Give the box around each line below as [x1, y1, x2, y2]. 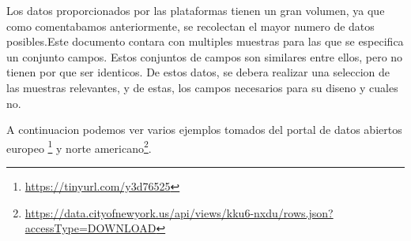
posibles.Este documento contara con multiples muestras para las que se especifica [6, 33, 404, 50]
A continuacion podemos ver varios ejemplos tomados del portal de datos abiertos [6, 121, 402, 138]
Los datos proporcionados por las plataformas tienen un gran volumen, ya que [6, 2, 385, 18]
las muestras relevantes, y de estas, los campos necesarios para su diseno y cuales [6, 79, 398, 95]
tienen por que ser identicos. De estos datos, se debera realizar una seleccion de [6, 64, 390, 80]
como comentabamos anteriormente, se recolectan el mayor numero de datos [6, 17, 375, 34]
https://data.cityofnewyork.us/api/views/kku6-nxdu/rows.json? [25, 204, 334, 221]
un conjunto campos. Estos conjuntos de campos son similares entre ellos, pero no [6, 48, 403, 65]
